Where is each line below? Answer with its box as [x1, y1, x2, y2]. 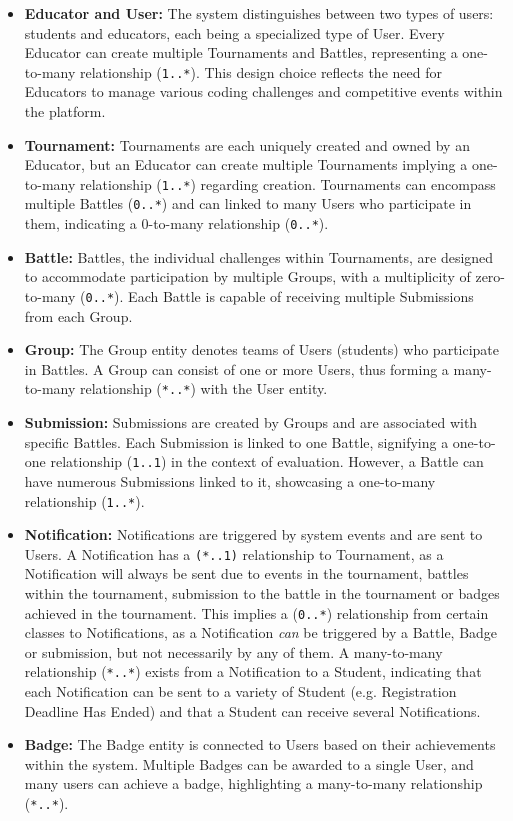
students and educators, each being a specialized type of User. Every [24, 22, 445, 43]
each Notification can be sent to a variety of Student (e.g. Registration [24, 681, 457, 702]
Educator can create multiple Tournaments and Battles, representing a [24, 42, 458, 63]
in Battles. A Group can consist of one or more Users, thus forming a [24, 358, 449, 379]
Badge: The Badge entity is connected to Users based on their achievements [24, 734, 496, 755]
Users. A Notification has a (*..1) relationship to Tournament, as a [24, 543, 444, 564]
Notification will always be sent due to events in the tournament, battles [24, 563, 469, 584]
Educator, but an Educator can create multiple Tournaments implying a [24, 154, 468, 175]
